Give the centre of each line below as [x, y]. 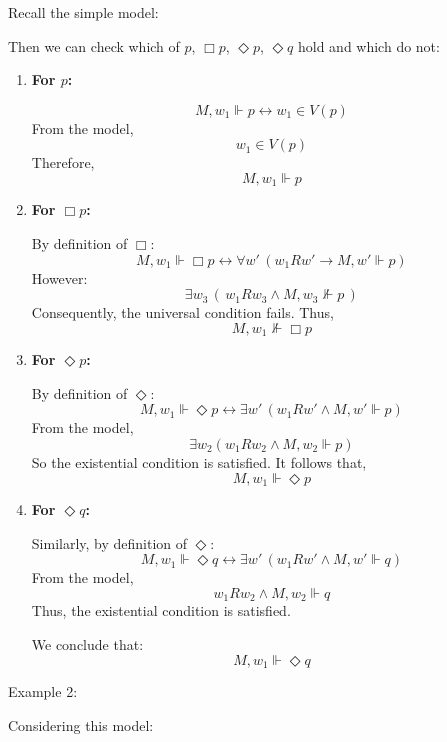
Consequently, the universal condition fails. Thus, [182, 312]
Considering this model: [81, 724]
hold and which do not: [368, 45]
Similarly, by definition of [109, 542]
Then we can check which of [94, 45]
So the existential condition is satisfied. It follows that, [199, 462]
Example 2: [43, 690]
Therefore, [63, 162]
